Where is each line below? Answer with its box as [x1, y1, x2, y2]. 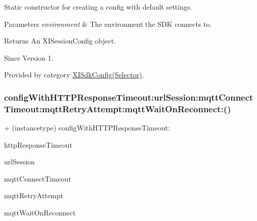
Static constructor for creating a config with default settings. [4, 2, 192, 12]
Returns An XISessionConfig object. [4, 35, 116, 46]
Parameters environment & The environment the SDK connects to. [4, 18, 212, 29]
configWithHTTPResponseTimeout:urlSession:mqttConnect [4, 91, 253, 103]
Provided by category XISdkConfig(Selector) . [4, 69, 144, 80]
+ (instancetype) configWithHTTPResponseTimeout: [4, 122, 170, 133]
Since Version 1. [4, 52, 54, 63]
